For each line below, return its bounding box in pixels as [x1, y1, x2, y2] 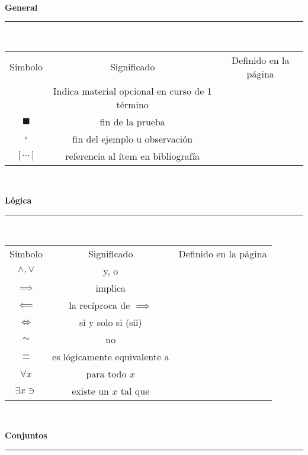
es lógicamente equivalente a [52, 349, 169, 363]
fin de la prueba [100, 114, 165, 128]
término [116, 97, 149, 111]
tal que [120, 383, 150, 398]
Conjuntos [5, 429, 47, 441]
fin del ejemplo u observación [72, 131, 193, 146]
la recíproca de [69, 298, 130, 312]
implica [95, 280, 126, 295]
